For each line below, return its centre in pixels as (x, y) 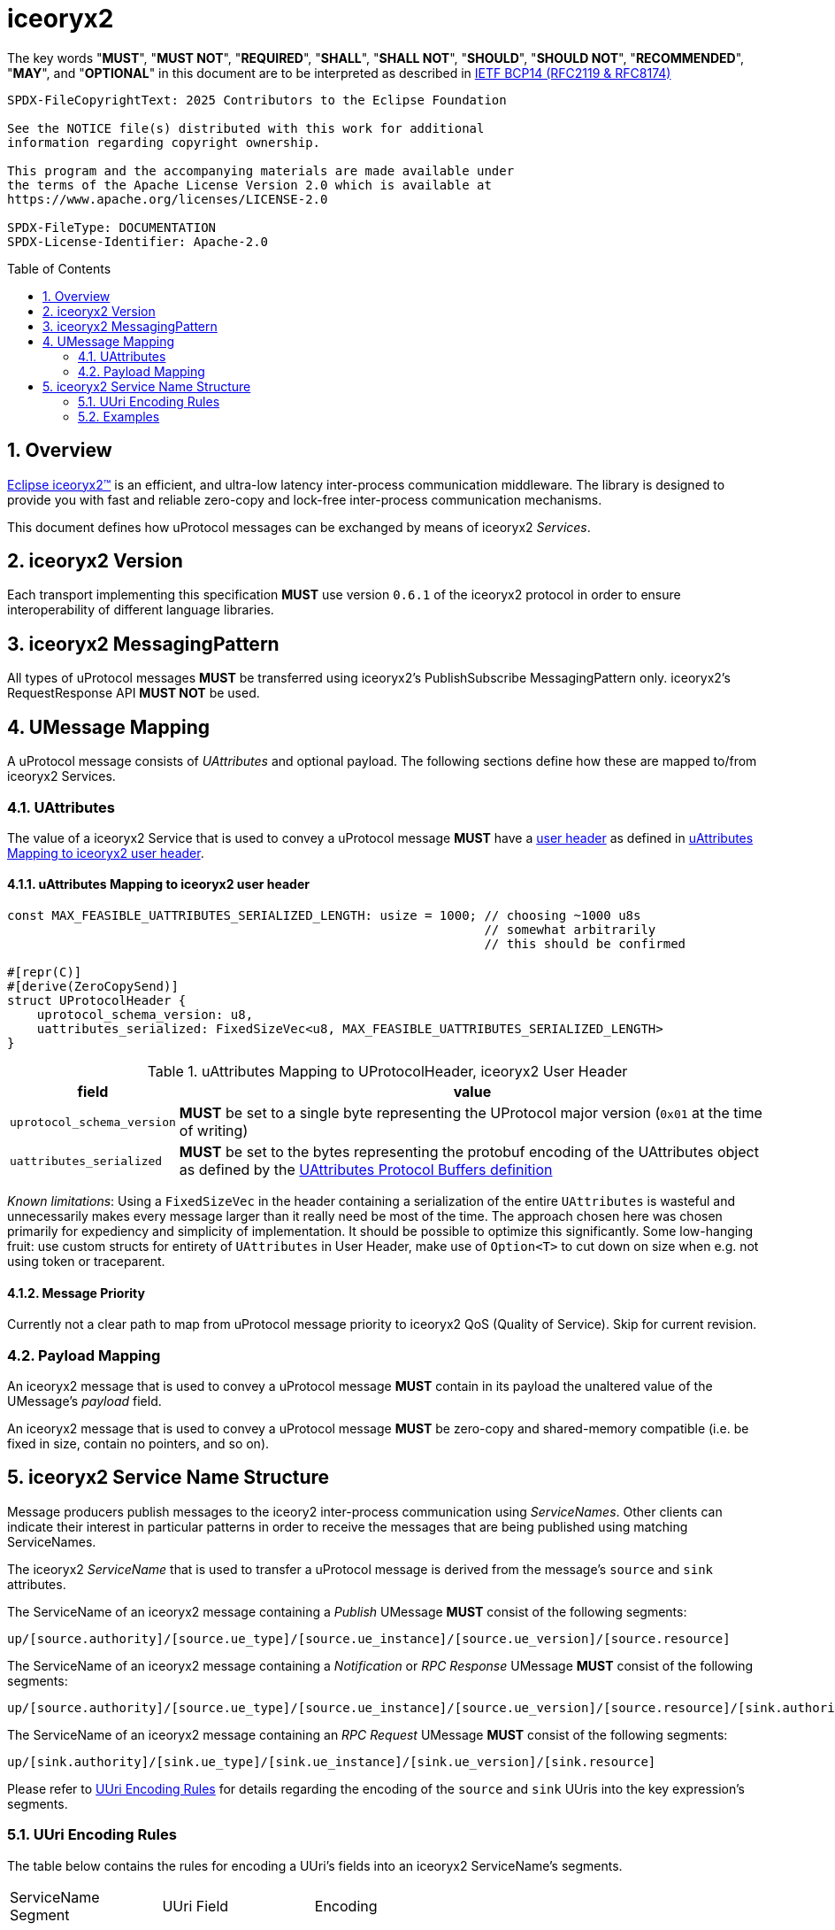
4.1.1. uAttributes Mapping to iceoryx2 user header (158, 884)
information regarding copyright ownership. (164, 142)
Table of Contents (59, 268)
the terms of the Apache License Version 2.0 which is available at (249, 185)
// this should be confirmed (585, 944)
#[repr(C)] (45, 973)
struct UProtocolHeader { (97, 1001)
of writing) (214, 1131)
